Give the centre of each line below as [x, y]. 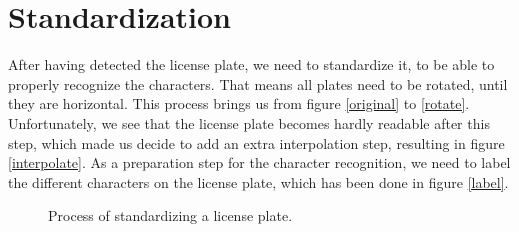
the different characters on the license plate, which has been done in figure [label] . [258, 181]
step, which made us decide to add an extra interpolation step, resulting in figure [256, 142]
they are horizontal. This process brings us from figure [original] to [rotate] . [239, 103]
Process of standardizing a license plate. [170, 215]
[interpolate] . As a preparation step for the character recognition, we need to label [259, 162]
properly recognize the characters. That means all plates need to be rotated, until [258, 83]
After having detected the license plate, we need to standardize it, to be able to [251, 64]
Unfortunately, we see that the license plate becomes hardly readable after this [249, 122]
